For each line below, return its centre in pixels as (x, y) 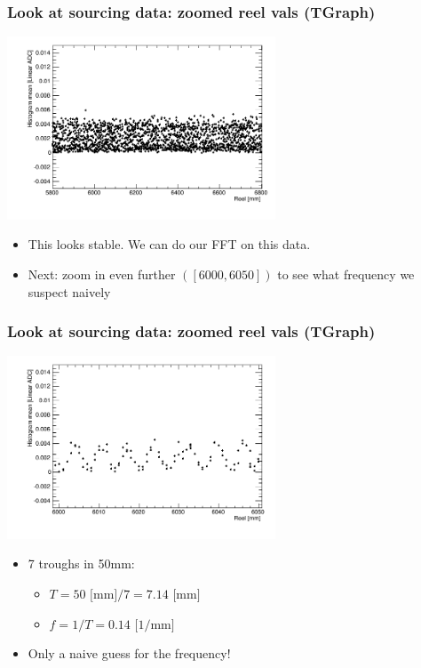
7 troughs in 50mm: (81, 563)
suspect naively (69, 291)
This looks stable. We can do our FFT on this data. (169, 244)
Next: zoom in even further (102, 274)
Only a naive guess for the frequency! (129, 653)
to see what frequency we (346, 274)
